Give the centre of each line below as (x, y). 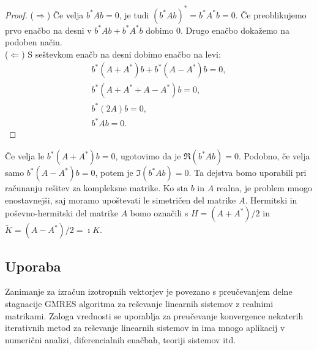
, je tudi (134, 14)
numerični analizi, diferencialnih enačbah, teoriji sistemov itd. (121, 339)
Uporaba (33, 266)
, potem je (114, 172)
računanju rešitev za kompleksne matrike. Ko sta (96, 188)
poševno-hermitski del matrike (62, 213)
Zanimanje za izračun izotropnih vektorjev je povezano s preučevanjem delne (149, 291)
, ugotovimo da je (148, 156)
